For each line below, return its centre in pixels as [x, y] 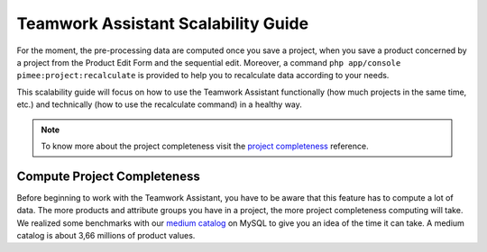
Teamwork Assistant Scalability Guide [163, 23]
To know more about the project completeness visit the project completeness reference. [205, 146]
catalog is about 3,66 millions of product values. [106, 235]
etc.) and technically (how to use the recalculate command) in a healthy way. [159, 104]
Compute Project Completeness [108, 176]
